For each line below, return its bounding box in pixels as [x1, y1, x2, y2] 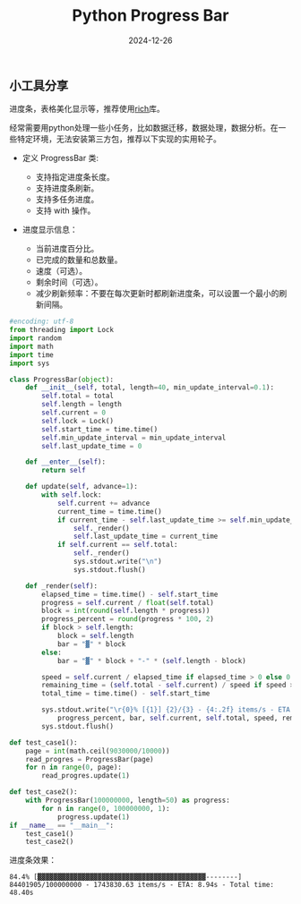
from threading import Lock [9, 326, 115, 335]
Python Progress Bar [72, 5, 229, 26]
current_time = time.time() [56, 507, 163, 516]
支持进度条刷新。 [35, 183, 99, 193]
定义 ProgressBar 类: [21, 153, 99, 164]
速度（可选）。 [35, 266, 88, 277]
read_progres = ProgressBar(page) [25, 755, 154, 763]
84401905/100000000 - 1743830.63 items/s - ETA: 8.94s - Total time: [9, 881, 275, 890]
